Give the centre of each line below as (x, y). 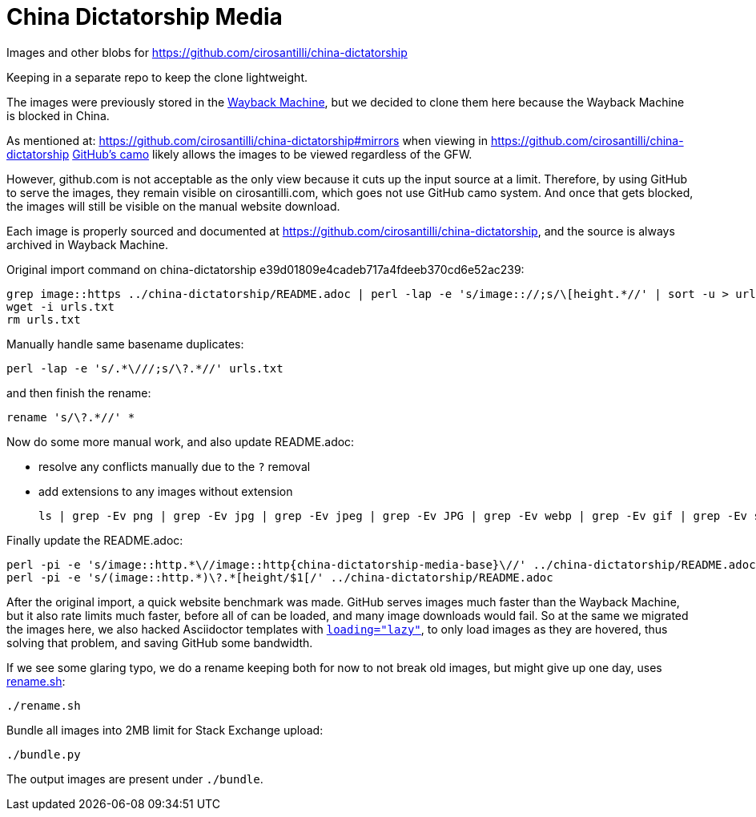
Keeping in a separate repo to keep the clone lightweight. (157, 77)
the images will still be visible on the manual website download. (173, 206)
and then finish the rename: (79, 392)
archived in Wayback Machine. (87, 244)
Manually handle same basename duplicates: (125, 344)
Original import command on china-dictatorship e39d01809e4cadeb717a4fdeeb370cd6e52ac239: (265, 269)
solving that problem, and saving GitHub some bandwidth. (160, 642)
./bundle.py (44, 754)
